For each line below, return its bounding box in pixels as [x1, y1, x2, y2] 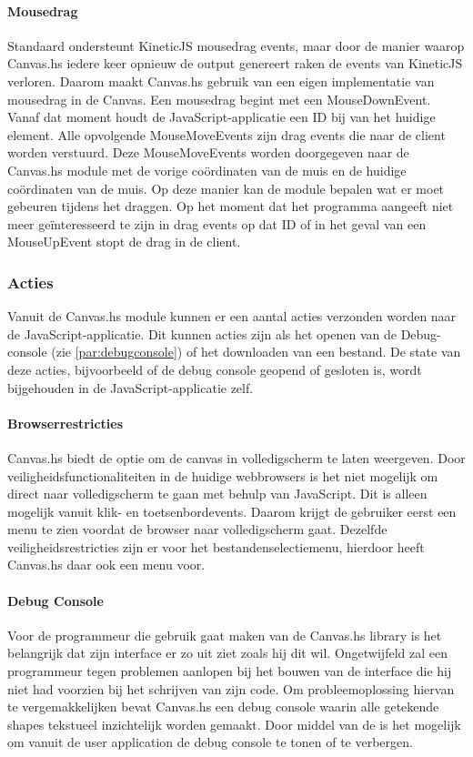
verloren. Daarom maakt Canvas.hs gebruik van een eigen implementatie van [7, 71, 435, 90]
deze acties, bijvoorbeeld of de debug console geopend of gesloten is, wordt [7, 359, 422, 378]
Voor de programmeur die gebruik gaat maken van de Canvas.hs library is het [7, 625, 442, 644]
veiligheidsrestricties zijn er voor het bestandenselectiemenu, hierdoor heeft [7, 537, 425, 556]
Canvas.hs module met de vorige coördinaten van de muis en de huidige [7, 160, 407, 179]
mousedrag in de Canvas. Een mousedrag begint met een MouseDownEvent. [7, 89, 431, 108]
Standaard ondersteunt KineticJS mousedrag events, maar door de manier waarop [7, 35, 465, 55]
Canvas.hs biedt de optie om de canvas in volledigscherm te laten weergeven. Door [7, 448, 466, 467]
